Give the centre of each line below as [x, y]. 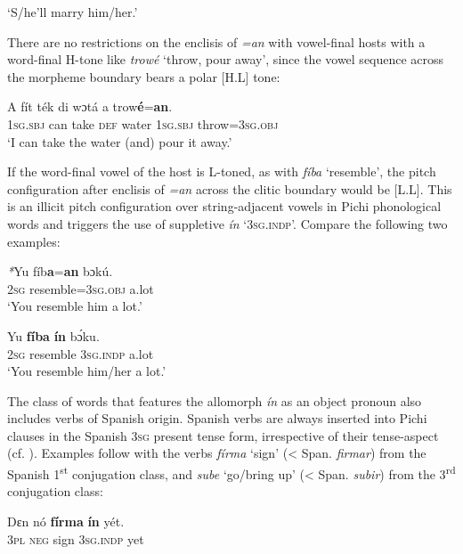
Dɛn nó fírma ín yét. [66, 521]
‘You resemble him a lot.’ [75, 306]
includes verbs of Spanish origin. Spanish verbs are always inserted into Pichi [217, 418]
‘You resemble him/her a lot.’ [87, 371]
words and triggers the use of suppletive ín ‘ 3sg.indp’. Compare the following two [227, 223]
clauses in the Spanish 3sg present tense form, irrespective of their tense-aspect [223, 435]
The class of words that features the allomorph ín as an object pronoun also [215, 400]
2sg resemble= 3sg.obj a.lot [81, 288]
